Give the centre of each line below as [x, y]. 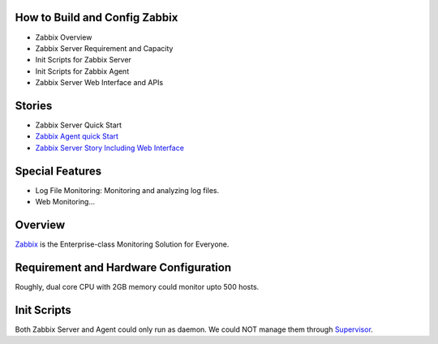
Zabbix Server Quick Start [78, 125]
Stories [34, 105]
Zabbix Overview [64, 37]
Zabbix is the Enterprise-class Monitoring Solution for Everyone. [122, 244]
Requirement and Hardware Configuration [123, 267]
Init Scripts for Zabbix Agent [82, 71]
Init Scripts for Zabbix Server [83, 60]
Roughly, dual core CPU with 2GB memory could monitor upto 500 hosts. [137, 286]
